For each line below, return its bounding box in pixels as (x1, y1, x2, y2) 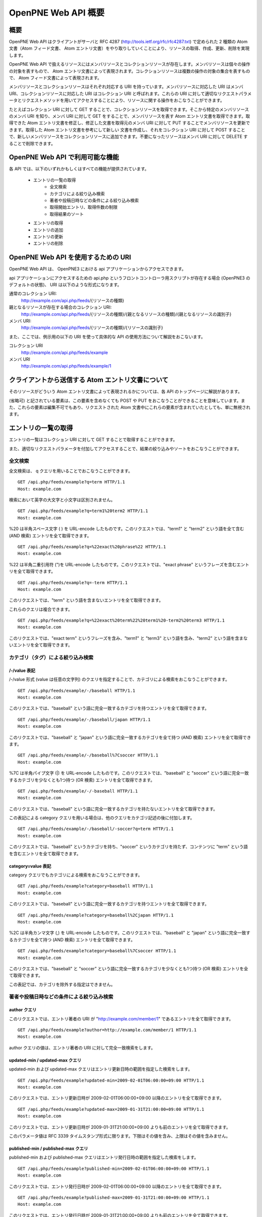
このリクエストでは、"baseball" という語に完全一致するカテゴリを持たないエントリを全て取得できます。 (9, 806, 218, 811)
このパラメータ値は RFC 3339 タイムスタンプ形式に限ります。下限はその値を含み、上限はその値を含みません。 (9, 1133, 230, 1139)
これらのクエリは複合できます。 (9, 606, 73, 612)
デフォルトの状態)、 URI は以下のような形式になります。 (9, 282, 122, 288)
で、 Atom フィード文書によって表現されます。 (9, 75, 102, 81)
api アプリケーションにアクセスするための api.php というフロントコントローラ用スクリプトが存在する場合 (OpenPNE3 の (9, 275, 250, 281)
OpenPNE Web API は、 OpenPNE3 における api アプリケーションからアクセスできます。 (9, 266, 186, 272)
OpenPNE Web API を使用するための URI (9, 253, 131, 261)
